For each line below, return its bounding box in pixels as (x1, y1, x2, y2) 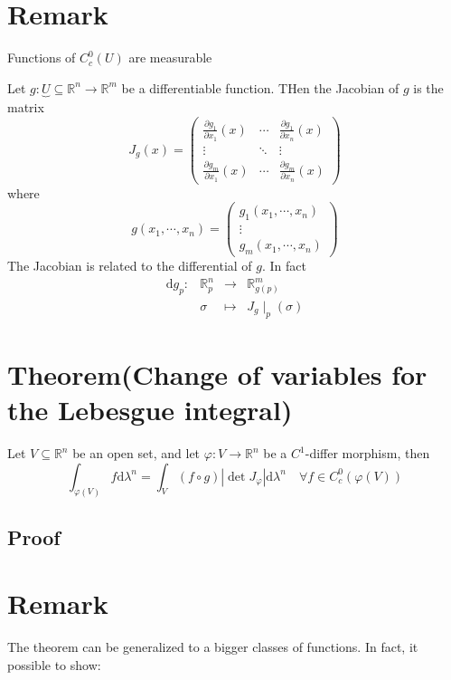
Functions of (7, 48, 76, 67)
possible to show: (7, 656, 101, 675)
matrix (7, 97, 44, 116)
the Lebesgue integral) (7, 391, 293, 428)
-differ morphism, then (305, 444, 430, 463)
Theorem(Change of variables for (7, 355, 428, 392)
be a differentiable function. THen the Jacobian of (121, 78, 399, 97)
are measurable (128, 48, 212, 67)
